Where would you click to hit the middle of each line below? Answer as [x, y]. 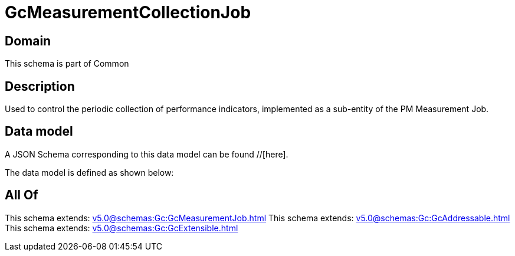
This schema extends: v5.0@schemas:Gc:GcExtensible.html [122, 228]
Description [40, 86]
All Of [22, 195]
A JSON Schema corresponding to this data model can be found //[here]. [147, 154]
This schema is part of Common [67, 64]
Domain [28, 41]
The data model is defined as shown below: [89, 172]
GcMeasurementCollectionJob [128, 12]
